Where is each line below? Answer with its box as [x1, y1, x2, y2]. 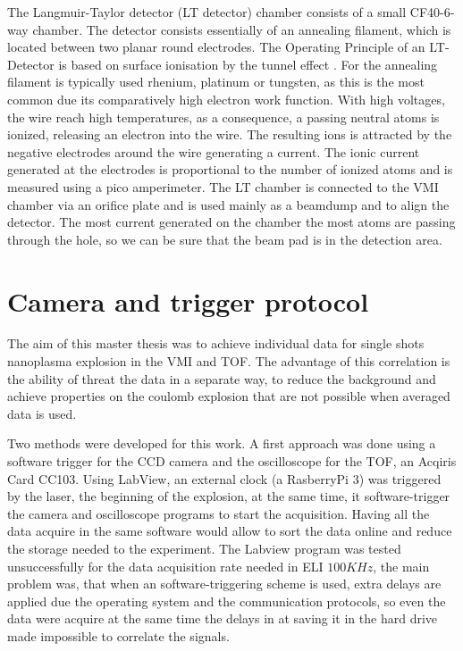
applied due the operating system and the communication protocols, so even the [7, 591, 446, 610]
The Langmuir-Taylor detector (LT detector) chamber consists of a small [7, 3, 407, 21]
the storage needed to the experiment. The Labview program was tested [7, 538, 401, 557]
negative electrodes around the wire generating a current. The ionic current [7, 142, 420, 161]
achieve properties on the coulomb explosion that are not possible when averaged [7, 387, 450, 405]
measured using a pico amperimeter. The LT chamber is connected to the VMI [7, 177, 439, 196]
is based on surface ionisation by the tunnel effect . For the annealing [58, 54, 438, 73]
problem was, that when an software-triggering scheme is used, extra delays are [7, 574, 442, 593]
